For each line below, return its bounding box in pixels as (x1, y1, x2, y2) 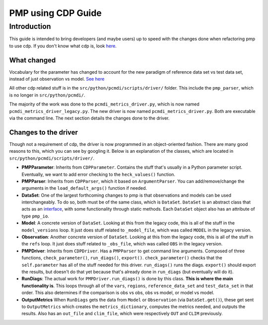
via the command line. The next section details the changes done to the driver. (9, 115, 170, 121)
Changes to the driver (9, 128, 78, 136)
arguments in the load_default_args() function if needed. (21, 185, 147, 191)
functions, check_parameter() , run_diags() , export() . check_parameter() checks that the (21, 255, 223, 261)
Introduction (9, 22, 51, 31)
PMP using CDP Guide (9, 7, 102, 18)
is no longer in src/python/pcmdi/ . (9, 92, 85, 98)
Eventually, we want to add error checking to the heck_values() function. (21, 171, 176, 177)
